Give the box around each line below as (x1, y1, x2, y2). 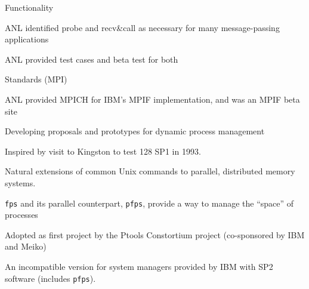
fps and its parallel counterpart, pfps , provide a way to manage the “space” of (5, 196, 294, 209)
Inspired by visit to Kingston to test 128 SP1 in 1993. (5, 144, 201, 157)
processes (5, 208, 38, 221)
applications (5, 33, 49, 45)
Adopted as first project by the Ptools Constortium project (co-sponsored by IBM (5, 228, 305, 241)
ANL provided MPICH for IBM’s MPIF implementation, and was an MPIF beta (5, 93, 300, 105)
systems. (5, 176, 36, 189)
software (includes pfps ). (5, 272, 96, 284)
